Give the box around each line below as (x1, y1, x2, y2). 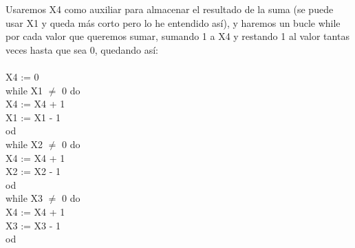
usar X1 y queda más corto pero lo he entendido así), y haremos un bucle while (6, 15, 341, 30)
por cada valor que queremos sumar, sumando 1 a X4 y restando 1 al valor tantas (6, 29, 349, 43)
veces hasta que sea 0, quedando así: (6, 42, 158, 56)
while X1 (6, 83, 43, 97)
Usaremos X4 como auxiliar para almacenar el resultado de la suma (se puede (6, 2, 334, 16)
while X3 (6, 191, 43, 205)
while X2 (6, 136, 43, 151)
